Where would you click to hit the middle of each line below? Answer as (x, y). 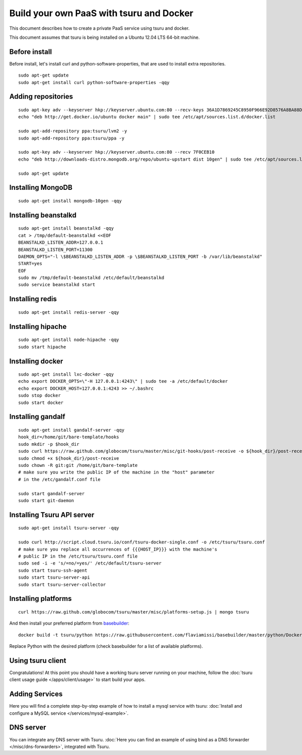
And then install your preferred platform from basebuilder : (69, 623)
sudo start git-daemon (46, 500)
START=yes (30, 264)
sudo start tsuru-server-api (54, 577)
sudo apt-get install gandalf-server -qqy (71, 430)
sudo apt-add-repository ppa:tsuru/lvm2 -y (73, 131)
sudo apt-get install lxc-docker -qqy (66, 374)
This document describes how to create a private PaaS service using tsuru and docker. (99, 28)
